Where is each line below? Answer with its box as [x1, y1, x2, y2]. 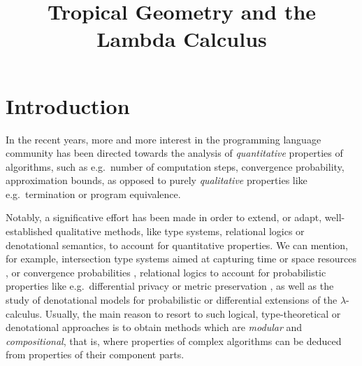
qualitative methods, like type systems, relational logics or [55, 224, 305, 239]
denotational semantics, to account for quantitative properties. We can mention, [6, 237, 348, 252]
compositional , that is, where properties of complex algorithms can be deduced [6, 333, 342, 348]
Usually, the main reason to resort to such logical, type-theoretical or [45, 306, 341, 321]
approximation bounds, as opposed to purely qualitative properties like [6, 173, 307, 188]
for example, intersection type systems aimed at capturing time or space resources [6, 251, 356, 266]
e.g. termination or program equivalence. [6, 186, 181, 201]
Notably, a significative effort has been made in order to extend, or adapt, [6, 210, 322, 225]
